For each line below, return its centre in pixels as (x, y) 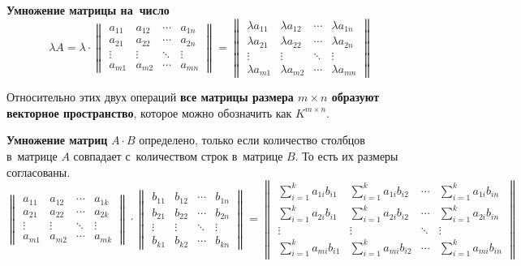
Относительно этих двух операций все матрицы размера (150, 97)
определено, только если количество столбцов (252, 140)
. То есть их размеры (347, 156)
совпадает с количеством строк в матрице (178, 156)
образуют (355, 97)
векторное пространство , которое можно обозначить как (149, 112)
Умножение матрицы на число (88, 10)
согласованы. (39, 172)
